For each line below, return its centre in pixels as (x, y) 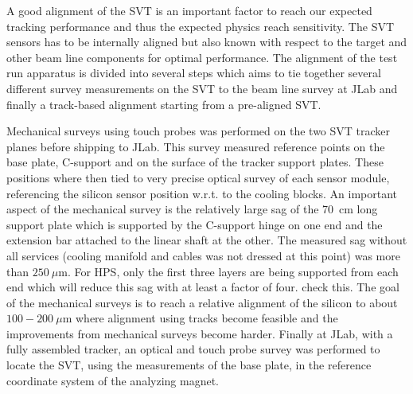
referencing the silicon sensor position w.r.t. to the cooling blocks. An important (202, 193)
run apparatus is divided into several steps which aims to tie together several (194, 73)
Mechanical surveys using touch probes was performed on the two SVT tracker (199, 131)
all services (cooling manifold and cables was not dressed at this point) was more (203, 255)
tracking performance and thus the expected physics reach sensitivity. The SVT (201, 26)
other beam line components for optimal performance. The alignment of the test (202, 57)
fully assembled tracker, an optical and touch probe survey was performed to (193, 349)
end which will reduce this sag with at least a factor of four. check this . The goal (203, 287)
